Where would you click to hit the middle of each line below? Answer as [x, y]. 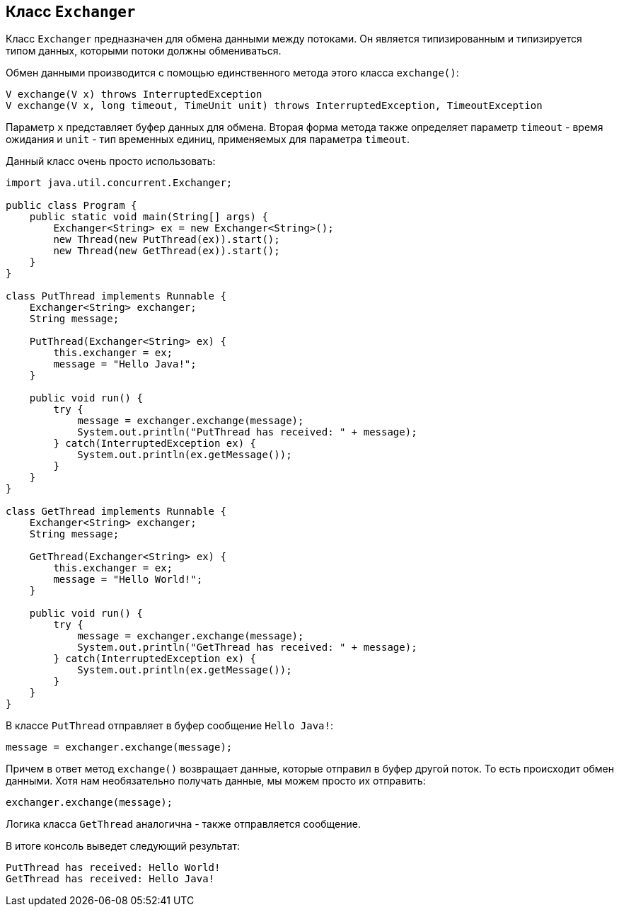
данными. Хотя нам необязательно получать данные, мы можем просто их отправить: [216, 781]
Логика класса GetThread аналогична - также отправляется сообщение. [183, 824]
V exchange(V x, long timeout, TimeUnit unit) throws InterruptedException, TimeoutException [274, 106]
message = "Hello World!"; [128, 580]
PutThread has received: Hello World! [113, 868]
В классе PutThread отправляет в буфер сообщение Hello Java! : [169, 726]
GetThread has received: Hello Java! [110, 879]
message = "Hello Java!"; [125, 364]
